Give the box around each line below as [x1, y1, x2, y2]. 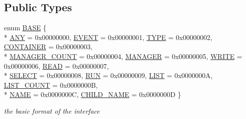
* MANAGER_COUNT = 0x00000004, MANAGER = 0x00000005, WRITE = [4, 51, 243, 61]
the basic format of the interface [4, 105, 100, 116]
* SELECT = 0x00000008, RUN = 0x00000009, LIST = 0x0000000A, [4, 70, 213, 80]
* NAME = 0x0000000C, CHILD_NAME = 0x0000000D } [4, 89, 181, 99]
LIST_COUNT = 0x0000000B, [4, 79, 98, 90]
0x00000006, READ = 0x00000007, [4, 60, 109, 71]
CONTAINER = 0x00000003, [4, 41, 92, 52]
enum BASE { [4, 22, 47, 33]
